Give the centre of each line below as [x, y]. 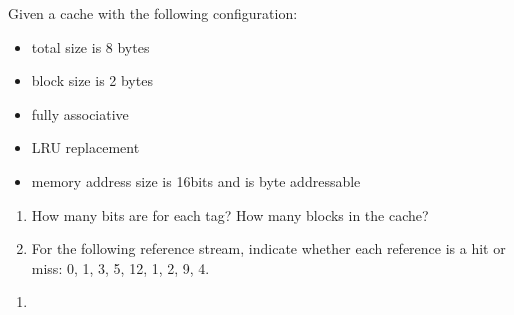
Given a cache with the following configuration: [153, 13]
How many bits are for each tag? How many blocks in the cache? [230, 214]
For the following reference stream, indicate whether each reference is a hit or [268, 248]
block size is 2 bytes [92, 80]
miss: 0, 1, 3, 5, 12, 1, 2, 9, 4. [120, 267]
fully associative [80, 113]
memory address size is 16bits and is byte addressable [196, 180]
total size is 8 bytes [90, 46]
